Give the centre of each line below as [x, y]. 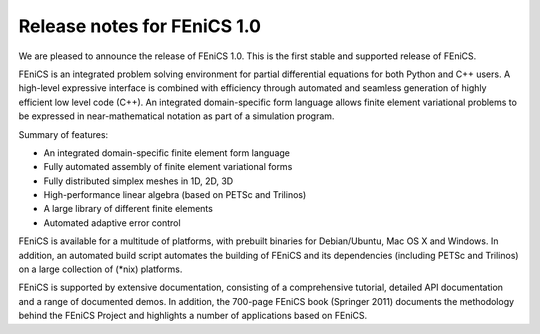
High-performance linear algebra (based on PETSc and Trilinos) [175, 195]
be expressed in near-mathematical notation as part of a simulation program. [176, 116]
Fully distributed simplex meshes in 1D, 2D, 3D [138, 181]
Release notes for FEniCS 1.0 [140, 26]
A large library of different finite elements [128, 209]
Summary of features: [63, 134]
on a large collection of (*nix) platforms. [100, 269]
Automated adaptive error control [112, 222]
